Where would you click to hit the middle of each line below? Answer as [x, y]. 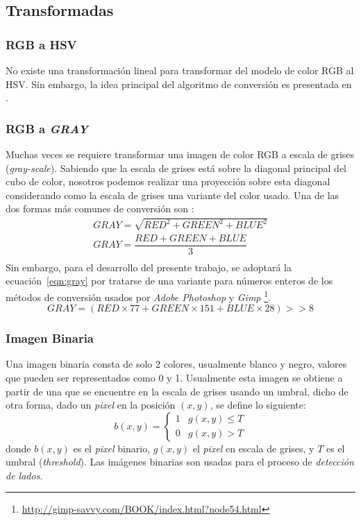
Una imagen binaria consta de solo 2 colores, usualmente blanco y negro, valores [176, 364]
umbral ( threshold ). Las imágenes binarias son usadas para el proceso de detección [180, 462]
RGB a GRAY [47, 128]
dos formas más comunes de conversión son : [100, 208]
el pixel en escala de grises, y [253, 448]
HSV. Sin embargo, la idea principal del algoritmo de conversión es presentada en [179, 84]
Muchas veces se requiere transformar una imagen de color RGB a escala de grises [180, 154]
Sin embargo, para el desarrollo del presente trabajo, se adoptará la [149, 267]
